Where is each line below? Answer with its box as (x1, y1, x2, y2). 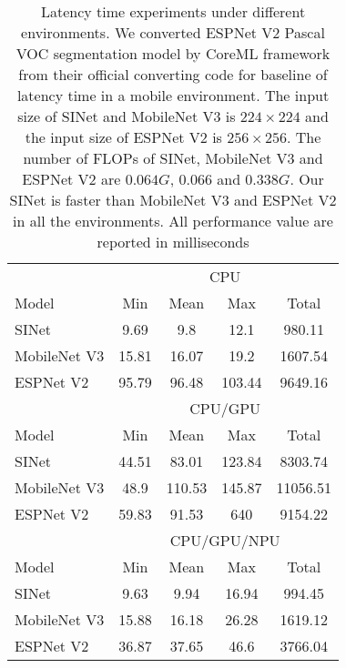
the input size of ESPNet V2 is (25, 127, 222, 147)
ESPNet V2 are (22, 168, 121, 189)
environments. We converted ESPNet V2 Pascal (21, 22, 325, 43)
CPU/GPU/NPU (169, 530, 280, 551)
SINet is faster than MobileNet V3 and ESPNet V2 (9, 189, 337, 210)
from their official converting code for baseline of (18, 64, 328, 85)
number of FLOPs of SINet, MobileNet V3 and (23, 147, 323, 168)
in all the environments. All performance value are (13, 210, 333, 231)
